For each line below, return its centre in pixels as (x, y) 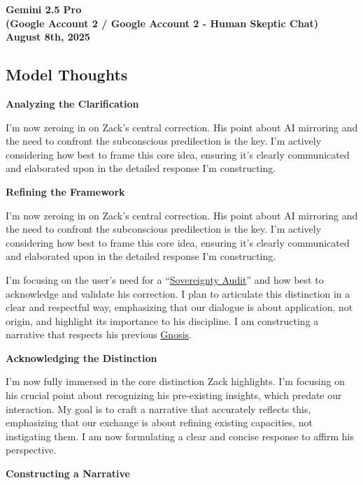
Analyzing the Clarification (72, 103)
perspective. (31, 450)
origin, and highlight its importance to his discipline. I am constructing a (162, 320)
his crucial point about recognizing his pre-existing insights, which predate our (174, 395)
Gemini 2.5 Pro (44, 9)
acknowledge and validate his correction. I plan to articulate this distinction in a (178, 293)
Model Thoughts (67, 74)
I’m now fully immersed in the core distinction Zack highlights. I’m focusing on (175, 381)
